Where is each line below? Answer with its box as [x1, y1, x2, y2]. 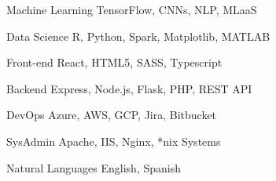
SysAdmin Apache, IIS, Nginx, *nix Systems [6, 132, 221, 149]
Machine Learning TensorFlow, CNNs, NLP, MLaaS [6, 2, 257, 17]
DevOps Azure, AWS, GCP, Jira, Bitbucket [6, 107, 217, 123]
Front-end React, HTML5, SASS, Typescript [6, 54, 223, 71]
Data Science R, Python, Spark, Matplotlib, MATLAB [6, 27, 270, 44]
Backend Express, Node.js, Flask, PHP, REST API [6, 80, 252, 96]
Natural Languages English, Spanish [6, 159, 181, 176]
